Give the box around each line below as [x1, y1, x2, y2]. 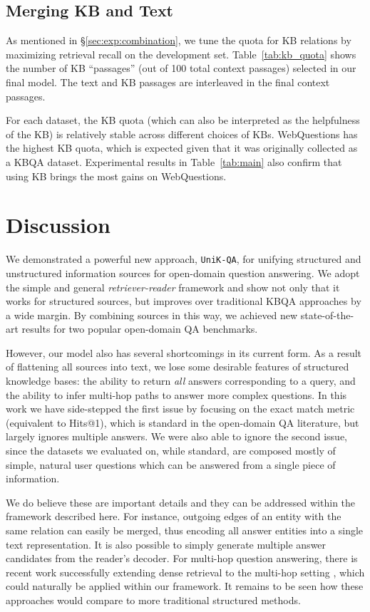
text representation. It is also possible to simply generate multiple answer [6, 536, 327, 551]
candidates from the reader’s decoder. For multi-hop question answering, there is [6, 551, 358, 566]
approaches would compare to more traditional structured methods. [6, 592, 301, 607]
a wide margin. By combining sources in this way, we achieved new [6, 307, 298, 322]
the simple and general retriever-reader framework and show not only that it [6, 279, 340, 294]
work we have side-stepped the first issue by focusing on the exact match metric [6, 401, 355, 416]
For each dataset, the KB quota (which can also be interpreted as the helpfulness [6, 113, 360, 128]
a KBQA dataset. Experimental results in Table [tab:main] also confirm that [6, 154, 342, 169]
